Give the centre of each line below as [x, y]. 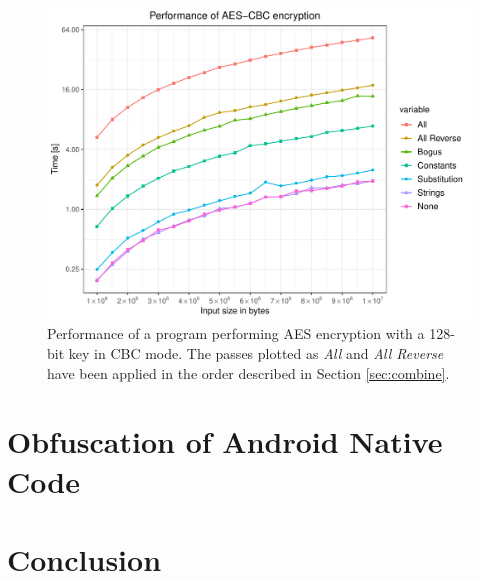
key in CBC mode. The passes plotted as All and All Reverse [256, 352]
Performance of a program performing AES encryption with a [236, 333]
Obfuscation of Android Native [225, 441]
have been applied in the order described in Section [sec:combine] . [248, 372]
